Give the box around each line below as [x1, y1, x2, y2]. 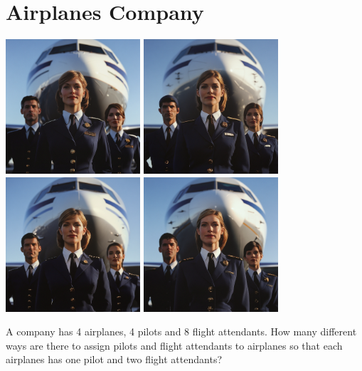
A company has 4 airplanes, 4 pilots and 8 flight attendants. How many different [6, 324, 357, 339]
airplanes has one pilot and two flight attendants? [6, 352, 223, 367]
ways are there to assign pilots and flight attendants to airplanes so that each [6, 338, 343, 352]
